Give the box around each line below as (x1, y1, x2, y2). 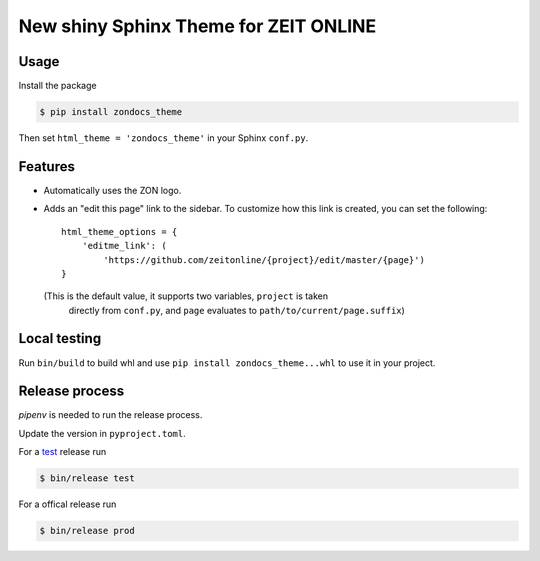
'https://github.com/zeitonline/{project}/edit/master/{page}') (103, 254, 425, 265)
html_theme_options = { (61, 226, 178, 237)
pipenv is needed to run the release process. (18, 409, 203, 421)
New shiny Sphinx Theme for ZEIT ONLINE (18, 15, 377, 37)
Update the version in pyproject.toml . (18, 427, 186, 439)
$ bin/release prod (39, 525, 135, 537)
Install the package (18, 80, 97, 92)
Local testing (18, 330, 102, 347)
